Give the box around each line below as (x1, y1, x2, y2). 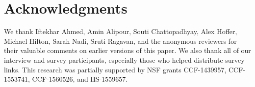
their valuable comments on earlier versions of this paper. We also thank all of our (4, 45, 251, 55)
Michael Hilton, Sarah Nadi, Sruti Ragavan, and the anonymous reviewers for (4, 35, 237, 46)
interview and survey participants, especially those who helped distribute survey (4, 54, 245, 65)
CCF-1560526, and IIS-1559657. (32, 74, 128, 84)
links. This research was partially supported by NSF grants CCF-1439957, (4, 64, 227, 74)
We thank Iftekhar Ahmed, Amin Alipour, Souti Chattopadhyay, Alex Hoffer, (4, 26, 237, 36)
